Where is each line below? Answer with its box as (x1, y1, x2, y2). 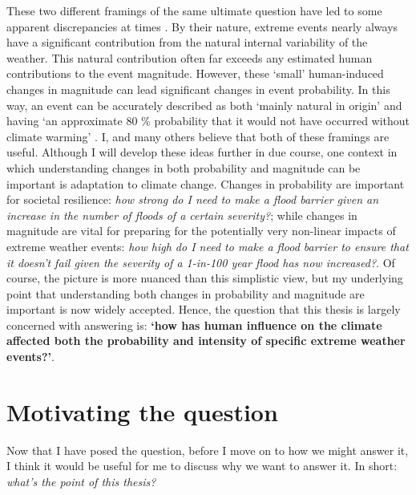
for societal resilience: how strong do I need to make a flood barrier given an (6, 191, 379, 208)
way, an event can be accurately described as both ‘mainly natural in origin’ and (6, 96, 402, 113)
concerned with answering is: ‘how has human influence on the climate (6, 316, 382, 333)
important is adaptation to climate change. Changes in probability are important (6, 175, 405, 192)
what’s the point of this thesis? (6, 473, 156, 489)
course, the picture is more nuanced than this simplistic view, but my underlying (6, 270, 403, 286)
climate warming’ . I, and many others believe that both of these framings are (6, 128, 390, 144)
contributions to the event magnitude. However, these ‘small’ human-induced (6, 65, 384, 82)
